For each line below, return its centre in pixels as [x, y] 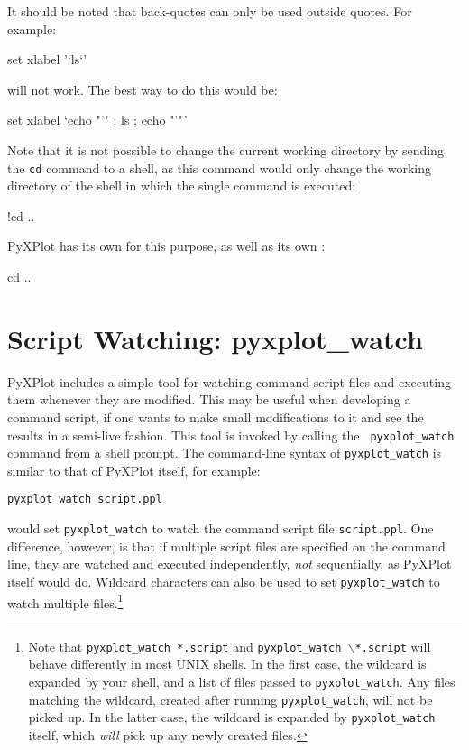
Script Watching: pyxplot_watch [215, 338]
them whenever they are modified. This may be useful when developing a [209, 399]
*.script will [393, 646]
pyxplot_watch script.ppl [85, 500]
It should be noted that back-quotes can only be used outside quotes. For [210, 11]
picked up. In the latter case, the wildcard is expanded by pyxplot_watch [232, 717]
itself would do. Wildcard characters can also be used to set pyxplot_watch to [224, 581]
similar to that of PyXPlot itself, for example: [134, 470]
